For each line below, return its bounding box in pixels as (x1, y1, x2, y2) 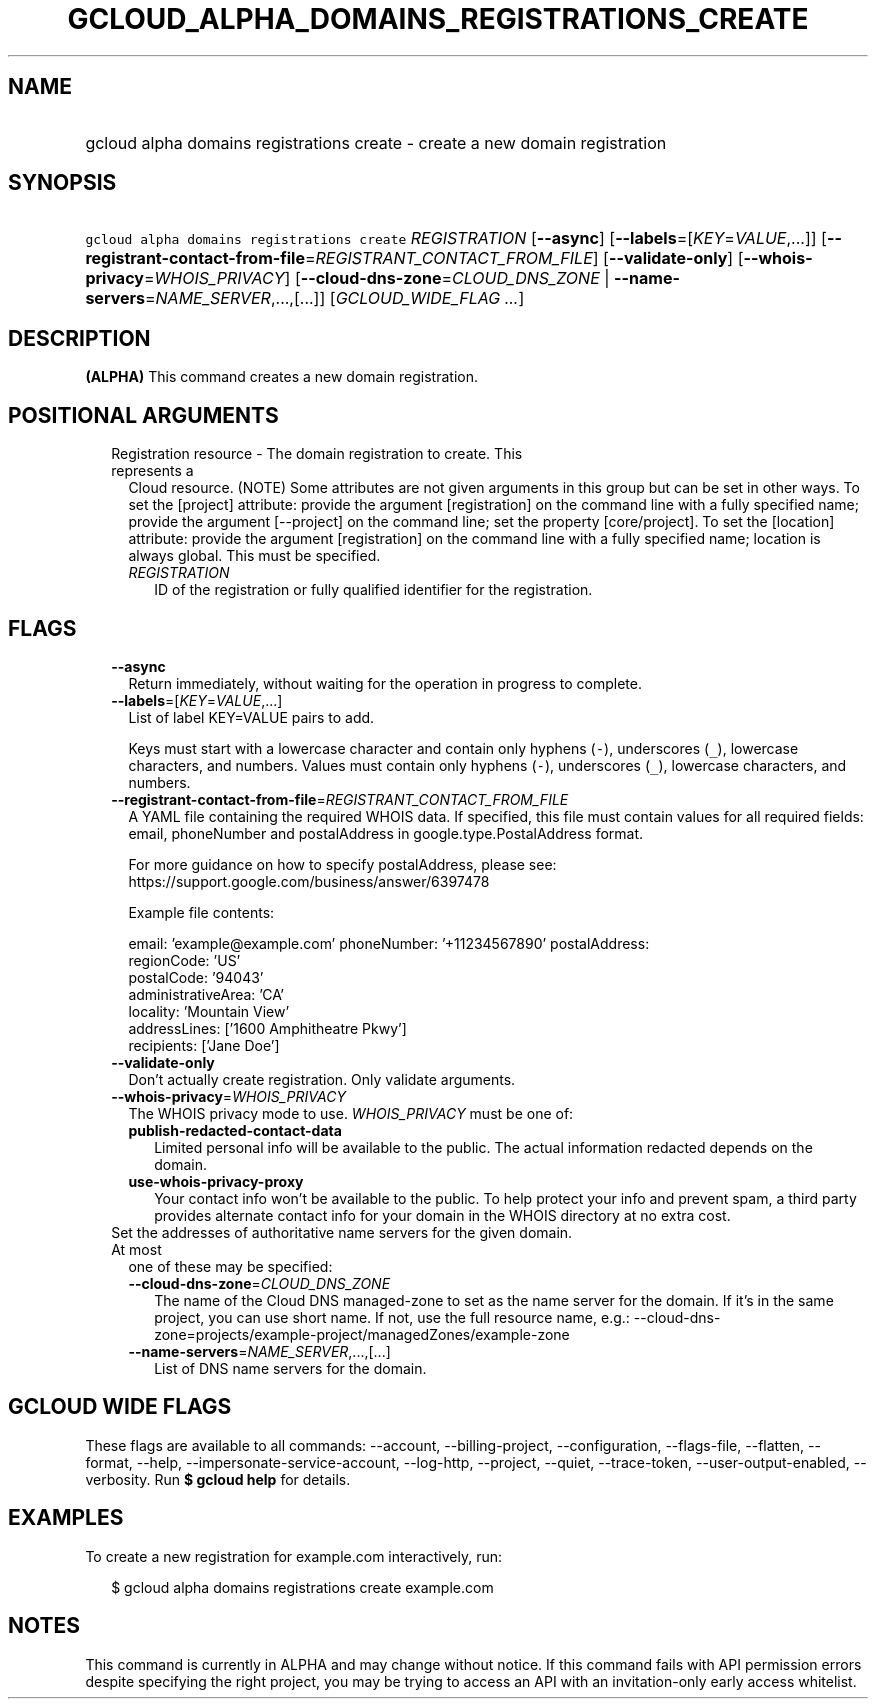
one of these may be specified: (128, 1257, 333, 1275)
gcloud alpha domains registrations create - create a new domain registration (85, 132, 667, 153)
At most (111, 1240, 162, 1258)
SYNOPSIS (8, 170, 117, 196)
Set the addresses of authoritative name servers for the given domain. (111, 1223, 573, 1241)
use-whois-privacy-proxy (128, 1172, 304, 1190)
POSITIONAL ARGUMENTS (8, 402, 279, 428)
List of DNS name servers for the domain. (154, 1359, 427, 1377)
